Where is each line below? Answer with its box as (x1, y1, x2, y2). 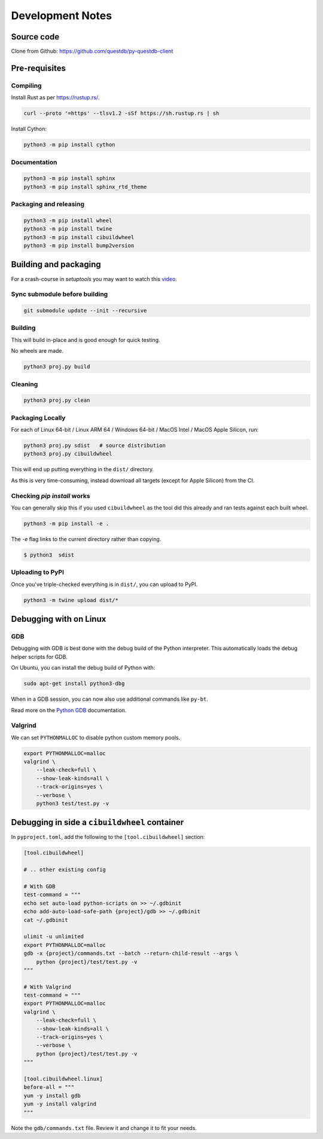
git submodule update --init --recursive (23, 307, 147, 314)
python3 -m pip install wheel (23, 217, 112, 224)
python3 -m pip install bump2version (23, 242, 135, 249)
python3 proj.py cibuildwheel (23, 450, 112, 457)
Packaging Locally (11, 413, 66, 422)
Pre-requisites (11, 63, 66, 73)
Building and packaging (11, 259, 101, 270)
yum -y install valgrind (23, 1101, 97, 1107)
